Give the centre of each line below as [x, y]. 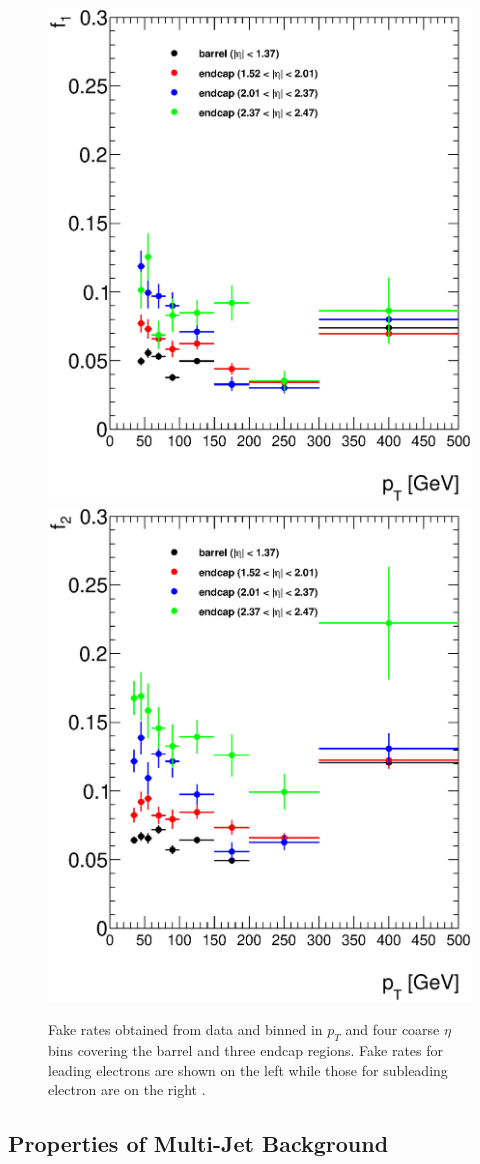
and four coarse [392, 1029]
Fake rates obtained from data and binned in [185, 1029]
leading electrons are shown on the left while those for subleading [248, 1069]
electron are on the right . [127, 1089]
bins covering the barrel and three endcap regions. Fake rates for [246, 1050]
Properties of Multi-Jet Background [198, 1143]
